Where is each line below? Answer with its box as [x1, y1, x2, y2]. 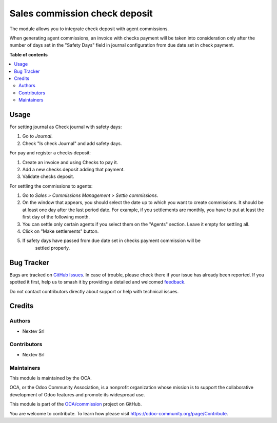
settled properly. [35, 245, 70, 251]
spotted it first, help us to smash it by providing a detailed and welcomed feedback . [9, 279, 186, 285]
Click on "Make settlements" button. [22, 228, 99, 234]
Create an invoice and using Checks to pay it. [22, 159, 118, 165]
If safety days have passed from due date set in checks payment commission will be [22, 237, 201, 244]
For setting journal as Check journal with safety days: [9, 124, 122, 130]
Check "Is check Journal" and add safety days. [22, 140, 123, 146]
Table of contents [9, 51, 48, 57]
